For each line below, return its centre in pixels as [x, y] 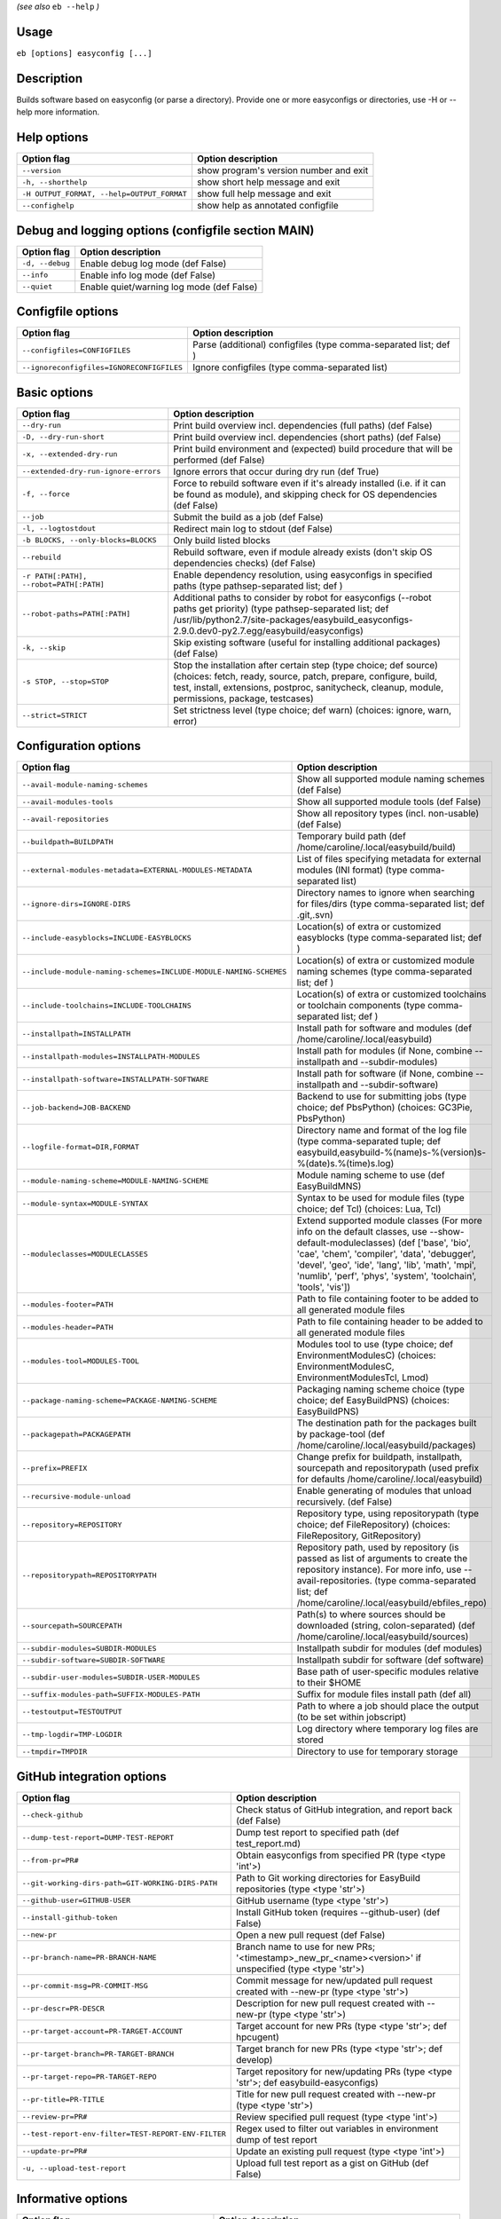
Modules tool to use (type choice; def [375, 1345]
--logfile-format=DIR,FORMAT [81, 1146]
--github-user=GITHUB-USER [76, 1901]
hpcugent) [258, 2037]
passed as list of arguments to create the [382, 1559]
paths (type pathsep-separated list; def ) [258, 586]
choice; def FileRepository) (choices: [374, 1525]
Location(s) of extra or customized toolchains [391, 994]
